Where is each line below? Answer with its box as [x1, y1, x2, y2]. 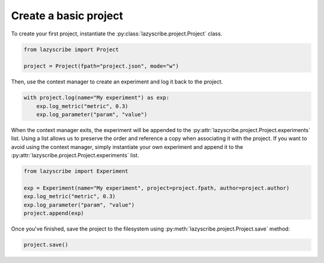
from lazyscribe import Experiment [23, 168, 128, 175]
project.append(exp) [23, 210, 84, 217]
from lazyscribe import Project [23, 46, 119, 53]
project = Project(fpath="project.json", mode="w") [23, 63, 179, 70]
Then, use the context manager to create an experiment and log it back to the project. [11, 78, 223, 85]
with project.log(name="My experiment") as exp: [23, 94, 170, 101]
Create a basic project [11, 9, 123, 22]
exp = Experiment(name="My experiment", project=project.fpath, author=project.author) [23, 184, 290, 192]
